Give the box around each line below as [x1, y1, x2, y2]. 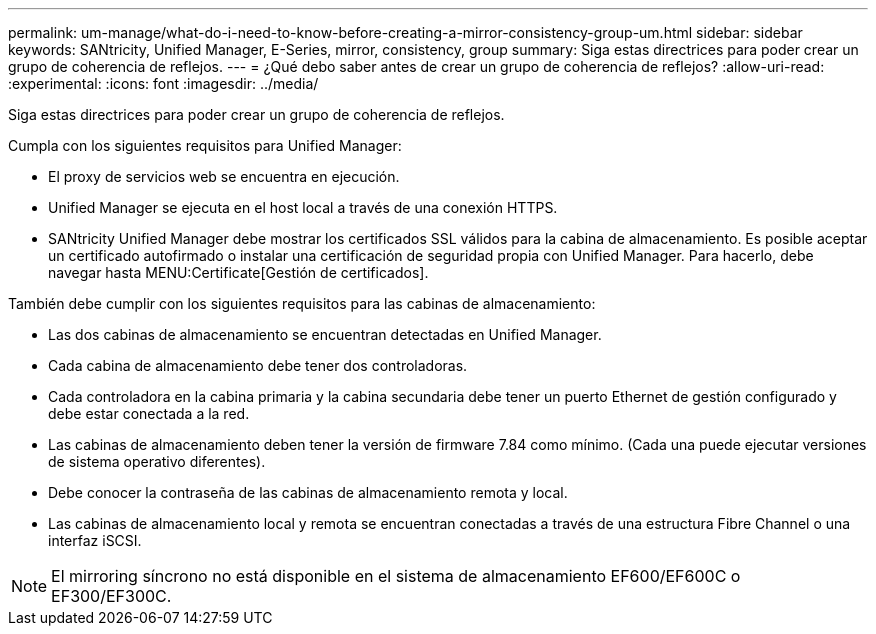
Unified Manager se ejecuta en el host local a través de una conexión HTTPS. [48, 199, 558, 216]
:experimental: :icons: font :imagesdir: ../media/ [8, 75, 319, 92]
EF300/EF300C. [51, 586, 172, 606]
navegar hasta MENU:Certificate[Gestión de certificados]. [48, 264, 429, 281]
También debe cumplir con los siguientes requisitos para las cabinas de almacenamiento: [8, 295, 596, 312]
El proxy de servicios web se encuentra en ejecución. [48, 168, 400, 185]
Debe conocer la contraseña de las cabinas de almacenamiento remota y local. [48, 484, 568, 501]
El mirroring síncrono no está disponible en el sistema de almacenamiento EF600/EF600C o [51, 566, 741, 586]
